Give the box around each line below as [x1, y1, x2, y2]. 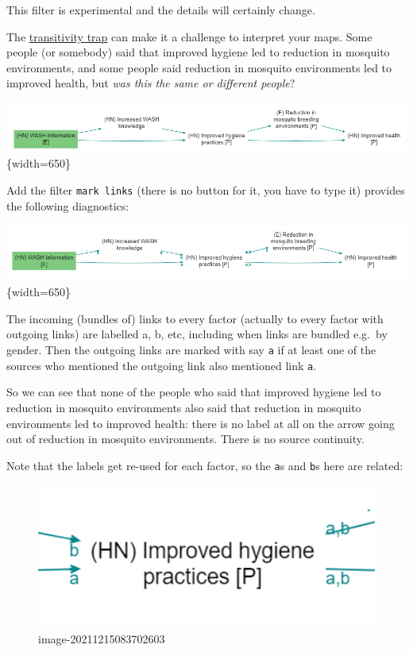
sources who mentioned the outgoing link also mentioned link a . [6, 357, 317, 373]
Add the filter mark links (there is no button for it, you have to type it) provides [6, 182, 405, 199]
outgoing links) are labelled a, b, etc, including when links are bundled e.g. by [6, 326, 388, 342]
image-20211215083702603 [38, 631, 165, 647]
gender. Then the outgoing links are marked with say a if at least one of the [6, 341, 376, 358]
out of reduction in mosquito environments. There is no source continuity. [6, 430, 365, 447]
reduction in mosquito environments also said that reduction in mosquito [6, 399, 361, 415]
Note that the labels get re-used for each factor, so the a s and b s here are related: [6, 457, 403, 473]
